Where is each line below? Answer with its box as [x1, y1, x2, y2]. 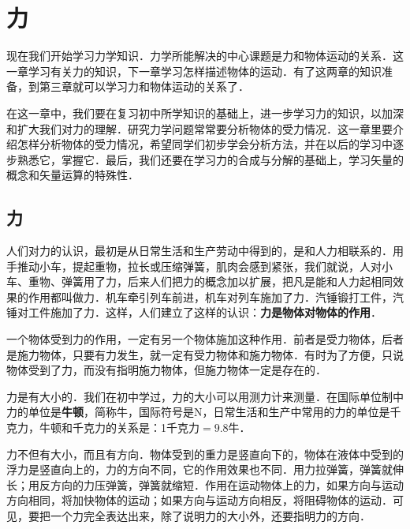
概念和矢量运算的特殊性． [6, 167, 139, 183]
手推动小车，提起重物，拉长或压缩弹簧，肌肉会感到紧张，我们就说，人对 [6, 257, 382, 274]
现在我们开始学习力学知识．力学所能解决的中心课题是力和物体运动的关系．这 [6, 47, 404, 64]
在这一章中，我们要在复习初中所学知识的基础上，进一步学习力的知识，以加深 [6, 104, 404, 121]
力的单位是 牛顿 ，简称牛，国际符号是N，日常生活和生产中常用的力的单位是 [6, 403, 390, 420]
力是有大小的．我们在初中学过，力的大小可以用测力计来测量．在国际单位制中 [6, 388, 404, 404]
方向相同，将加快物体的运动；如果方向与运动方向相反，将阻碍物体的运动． [6, 492, 393, 508]
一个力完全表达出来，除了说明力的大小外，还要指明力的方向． [50, 507, 371, 523]
